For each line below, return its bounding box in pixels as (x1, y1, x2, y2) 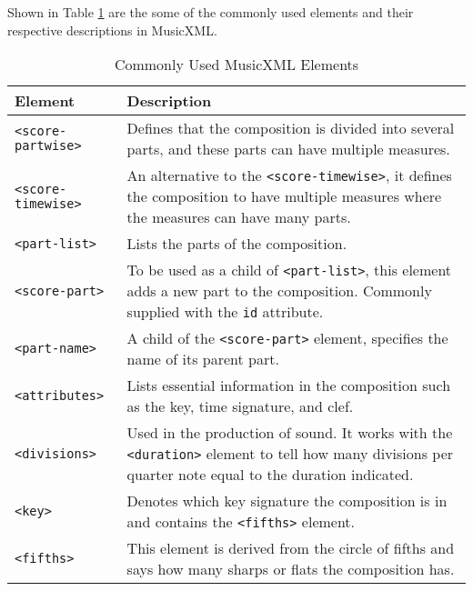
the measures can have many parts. (126, 206, 351, 228)
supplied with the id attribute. (126, 301, 324, 323)
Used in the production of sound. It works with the (126, 422, 453, 444)
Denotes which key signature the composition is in (126, 490, 448, 512)
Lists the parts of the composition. (126, 233, 347, 255)
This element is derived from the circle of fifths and (126, 537, 455, 559)
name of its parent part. (126, 348, 279, 370)
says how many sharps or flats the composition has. (126, 558, 455, 580)
